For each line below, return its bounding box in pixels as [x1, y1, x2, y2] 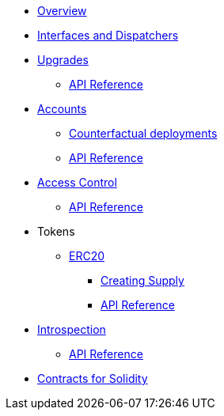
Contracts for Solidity [37, 372, 148, 385]
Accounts [37, 102, 87, 115]
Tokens [37, 225, 75, 238]
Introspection [37, 323, 106, 336]
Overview [37, 4, 87, 17]
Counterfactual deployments [69, 127, 218, 140]
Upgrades [37, 53, 89, 66]
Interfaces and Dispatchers [37, 28, 179, 42]
